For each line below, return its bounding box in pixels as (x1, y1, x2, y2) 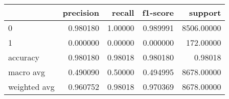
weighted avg (8, 81, 55, 92)
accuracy (8, 51, 39, 63)
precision (62, 7, 99, 18)
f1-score (142, 7, 174, 18)
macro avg (8, 66, 45, 78)
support (189, 7, 221, 18)
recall (112, 7, 134, 18)
